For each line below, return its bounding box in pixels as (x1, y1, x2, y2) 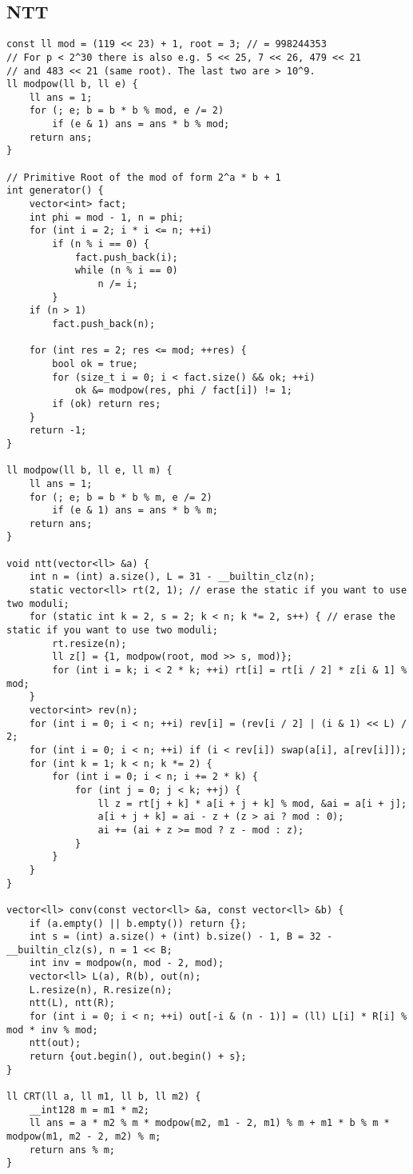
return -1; (29, 425, 87, 437)
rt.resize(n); (52, 637, 127, 649)
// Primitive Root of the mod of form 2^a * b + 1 (6, 171, 281, 183)
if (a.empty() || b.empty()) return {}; (29, 917, 247, 929)
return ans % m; (29, 1144, 116, 1156)
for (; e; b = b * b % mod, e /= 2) (29, 105, 224, 117)
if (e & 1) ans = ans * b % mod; (52, 118, 230, 130)
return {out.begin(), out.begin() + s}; (29, 1051, 247, 1063)
